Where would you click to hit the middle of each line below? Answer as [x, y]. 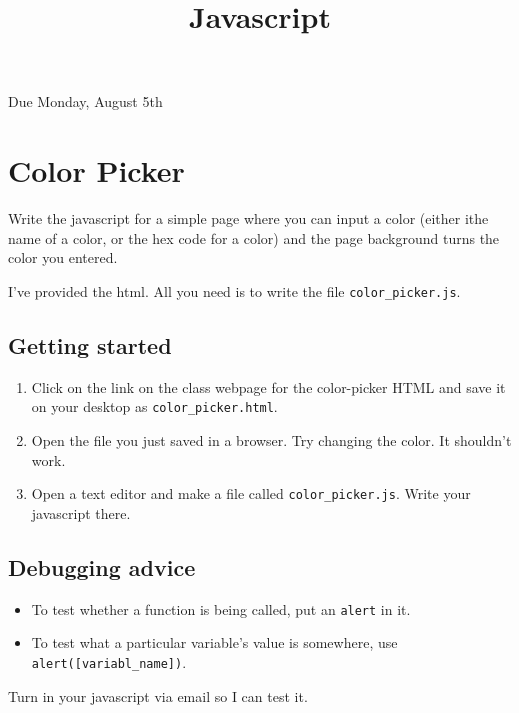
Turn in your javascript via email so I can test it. [158, 695]
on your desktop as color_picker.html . [154, 406]
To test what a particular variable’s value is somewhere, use [214, 642]
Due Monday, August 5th [85, 101]
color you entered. [63, 257]
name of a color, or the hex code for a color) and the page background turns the [254, 237]
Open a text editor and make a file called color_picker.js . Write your [251, 493]
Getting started [90, 344]
